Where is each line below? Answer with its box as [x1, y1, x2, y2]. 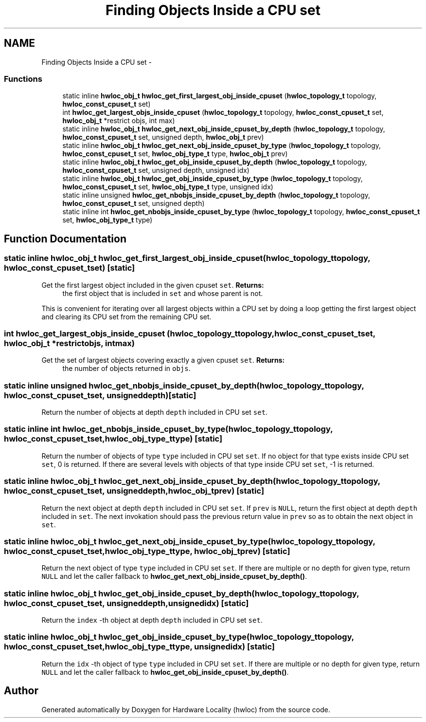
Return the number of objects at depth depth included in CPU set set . [41, 408, 268, 417]
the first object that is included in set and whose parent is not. [62, 289, 263, 297]
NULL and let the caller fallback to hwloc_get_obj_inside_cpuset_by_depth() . [41, 667, 289, 676]
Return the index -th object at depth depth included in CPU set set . [41, 616, 263, 625]
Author [4, 685, 38, 697]
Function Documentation [4, 232, 126, 245]
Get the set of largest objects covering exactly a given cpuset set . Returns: [41, 356, 285, 365]
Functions [4, 74, 42, 84]
